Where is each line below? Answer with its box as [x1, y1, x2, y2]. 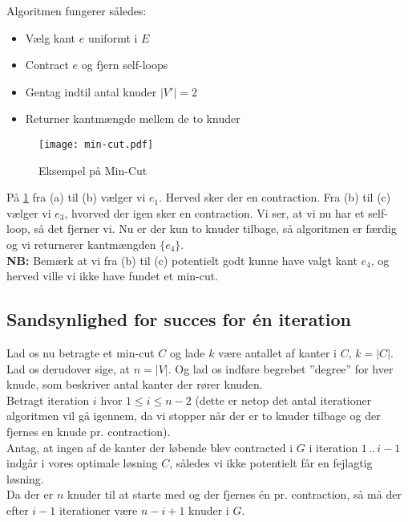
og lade [169, 344, 205, 361]
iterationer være [59, 501, 138, 518]
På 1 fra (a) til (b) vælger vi [6, 189, 146, 206]
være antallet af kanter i [218, 344, 337, 361]
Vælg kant [25, 29, 76, 46]
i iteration [309, 438, 358, 455]
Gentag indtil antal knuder [25, 83, 157, 100]
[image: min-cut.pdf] [38, 138, 154, 150]
